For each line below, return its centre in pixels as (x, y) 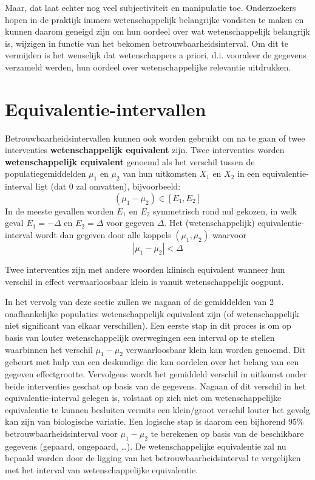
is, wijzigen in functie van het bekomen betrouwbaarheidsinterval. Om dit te (147, 43)
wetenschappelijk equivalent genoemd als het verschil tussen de (130, 161)
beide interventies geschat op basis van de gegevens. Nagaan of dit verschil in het (155, 386)
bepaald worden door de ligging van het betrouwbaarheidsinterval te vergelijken (153, 458)
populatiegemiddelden (46, 173)
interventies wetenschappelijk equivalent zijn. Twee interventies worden (145, 150)
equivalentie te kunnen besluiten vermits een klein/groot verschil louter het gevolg (157, 409)
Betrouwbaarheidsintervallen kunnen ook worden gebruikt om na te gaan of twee (155, 138)
